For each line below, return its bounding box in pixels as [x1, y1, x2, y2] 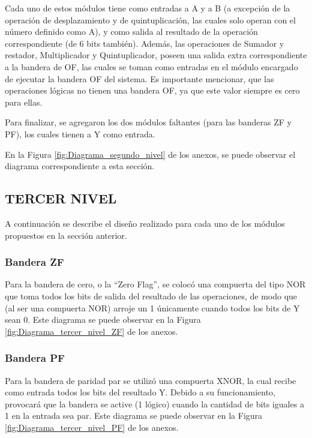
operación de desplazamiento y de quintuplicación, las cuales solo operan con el [5, 13, 296, 26]
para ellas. [5, 95, 43, 108]
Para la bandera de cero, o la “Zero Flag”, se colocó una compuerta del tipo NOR [5, 278, 306, 290]
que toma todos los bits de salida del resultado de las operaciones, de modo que [5, 289, 298, 302]
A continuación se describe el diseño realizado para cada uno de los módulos [5, 217, 285, 229]
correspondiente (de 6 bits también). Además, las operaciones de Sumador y [5, 37, 284, 49]
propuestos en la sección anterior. [5, 229, 127, 241]
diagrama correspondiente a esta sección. [5, 160, 155, 172]
